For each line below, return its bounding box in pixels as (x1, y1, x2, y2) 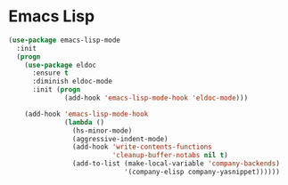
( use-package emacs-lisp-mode (8, 36, 121, 44)
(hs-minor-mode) (71, 126, 133, 135)
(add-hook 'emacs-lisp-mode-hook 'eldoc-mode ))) (64, 93, 249, 103)
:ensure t (31, 68, 69, 77)
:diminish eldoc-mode (31, 77, 113, 86)
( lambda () (64, 117, 104, 126)
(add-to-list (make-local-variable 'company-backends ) (71, 159, 280, 168)
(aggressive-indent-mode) (71, 134, 169, 143)
